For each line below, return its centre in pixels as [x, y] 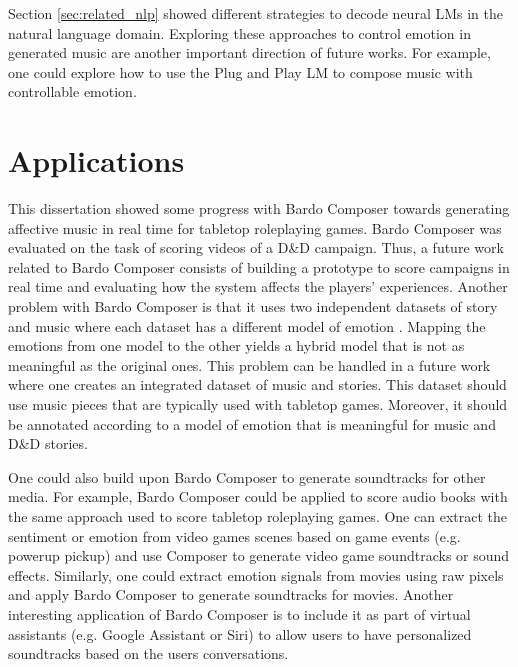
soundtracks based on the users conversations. [148, 653]
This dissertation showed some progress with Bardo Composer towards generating [259, 208]
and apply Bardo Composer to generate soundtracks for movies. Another [231, 594]
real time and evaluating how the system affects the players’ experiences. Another [258, 286]
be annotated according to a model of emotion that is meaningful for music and [252, 423]
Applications [96, 160]
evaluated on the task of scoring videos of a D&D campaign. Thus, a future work [256, 247]
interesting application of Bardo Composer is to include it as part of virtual [239, 613]
